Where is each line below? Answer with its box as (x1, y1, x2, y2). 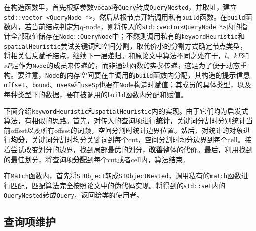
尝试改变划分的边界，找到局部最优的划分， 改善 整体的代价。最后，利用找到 (10, 144, 253, 154)
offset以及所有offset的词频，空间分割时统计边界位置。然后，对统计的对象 (10, 125, 243, 135)
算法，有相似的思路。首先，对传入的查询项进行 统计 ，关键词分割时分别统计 (4, 115, 246, 126)
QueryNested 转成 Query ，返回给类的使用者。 (4, 190, 144, 200)
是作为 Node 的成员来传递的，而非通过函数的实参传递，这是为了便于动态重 (11, 60, 247, 70)
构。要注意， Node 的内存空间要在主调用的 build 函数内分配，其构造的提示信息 (4, 69, 250, 80)
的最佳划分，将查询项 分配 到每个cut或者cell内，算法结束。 (4, 154, 189, 164)
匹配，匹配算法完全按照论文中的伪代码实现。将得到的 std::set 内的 (10, 180, 226, 190)
